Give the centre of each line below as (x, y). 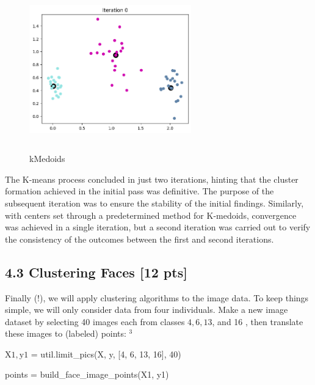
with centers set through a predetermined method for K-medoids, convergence (151, 215)
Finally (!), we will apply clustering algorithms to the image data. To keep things (157, 297)
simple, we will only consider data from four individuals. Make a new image (147, 310)
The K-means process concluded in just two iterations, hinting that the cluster (152, 179)
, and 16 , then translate (258, 321)
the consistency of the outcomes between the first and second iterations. (139, 239)
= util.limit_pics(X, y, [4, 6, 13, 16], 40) (106, 354)
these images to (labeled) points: (66, 333)
